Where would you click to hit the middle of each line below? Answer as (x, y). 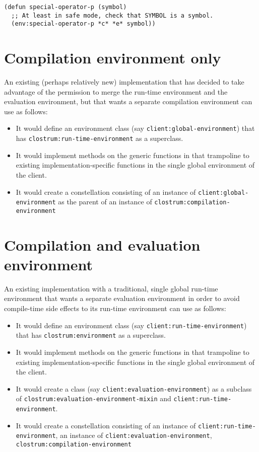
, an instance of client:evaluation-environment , (134, 435)
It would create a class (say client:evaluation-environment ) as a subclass (134, 388)
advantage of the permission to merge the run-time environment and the (116, 91)
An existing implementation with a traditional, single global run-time (111, 288)
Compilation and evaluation (102, 244)
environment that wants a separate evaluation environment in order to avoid (122, 298)
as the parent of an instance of (105, 202)
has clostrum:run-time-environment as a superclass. (100, 138)
